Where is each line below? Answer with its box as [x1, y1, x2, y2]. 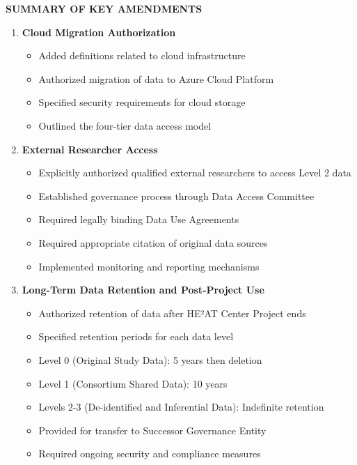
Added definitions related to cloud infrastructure [38, 48, 246, 63]
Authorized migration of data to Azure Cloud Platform [38, 71, 274, 86]
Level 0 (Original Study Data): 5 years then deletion [38, 352, 262, 367]
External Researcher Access [22, 142, 158, 156]
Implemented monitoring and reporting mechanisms [38, 259, 260, 273]
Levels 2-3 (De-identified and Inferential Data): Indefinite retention [38, 399, 324, 414]
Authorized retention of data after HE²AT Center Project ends [38, 305, 306, 320]
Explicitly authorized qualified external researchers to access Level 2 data [38, 165, 351, 180]
